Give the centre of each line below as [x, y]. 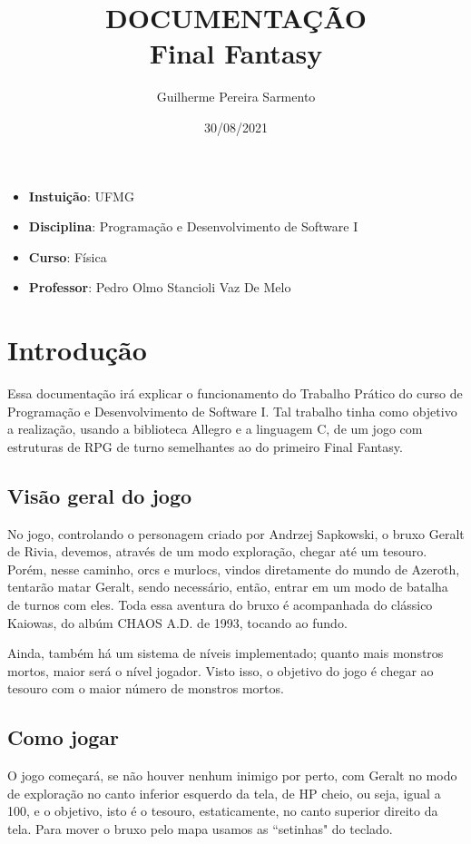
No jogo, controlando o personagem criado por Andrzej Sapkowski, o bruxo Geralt [236, 533]
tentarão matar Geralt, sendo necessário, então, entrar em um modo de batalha [228, 587]
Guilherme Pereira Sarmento [236, 97]
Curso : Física [68, 256]
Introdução [77, 350]
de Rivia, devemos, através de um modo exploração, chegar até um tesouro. [217, 551]
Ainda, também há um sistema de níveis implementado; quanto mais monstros [226, 653]
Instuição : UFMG [81, 196]
